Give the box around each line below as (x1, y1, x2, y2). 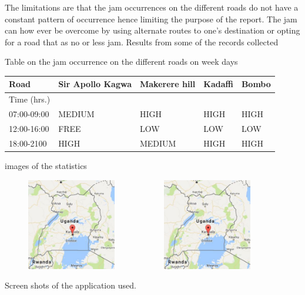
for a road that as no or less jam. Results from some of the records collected (5, 35, 279, 48)
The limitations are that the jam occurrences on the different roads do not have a (5, 1, 299, 13)
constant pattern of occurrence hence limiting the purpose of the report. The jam (5, 12, 297, 25)
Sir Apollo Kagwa (58, 78, 132, 90)
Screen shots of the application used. (5, 279, 136, 291)
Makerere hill (140, 78, 196, 90)
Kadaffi (203, 78, 233, 90)
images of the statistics (5, 159, 87, 171)
